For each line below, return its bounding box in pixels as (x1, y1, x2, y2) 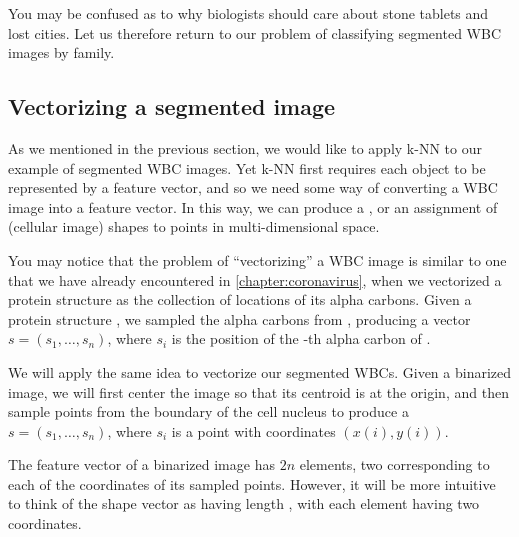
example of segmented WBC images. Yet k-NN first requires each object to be (8, 157, 486, 178)
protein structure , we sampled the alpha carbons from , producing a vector (8, 308, 471, 329)
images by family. (8, 42, 115, 63)
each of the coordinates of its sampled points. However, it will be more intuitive (8, 473, 496, 494)
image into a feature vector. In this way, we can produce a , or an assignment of (8, 196, 498, 217)
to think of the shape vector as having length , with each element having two (8, 493, 480, 514)
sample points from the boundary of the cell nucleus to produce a (8, 401, 409, 422)
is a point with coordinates (171, 420, 336, 441)
